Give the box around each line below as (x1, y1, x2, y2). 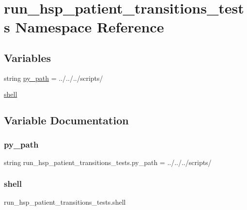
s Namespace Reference (4, 17, 164, 37)
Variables (4, 50, 51, 65)
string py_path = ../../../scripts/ (4, 73, 103, 83)
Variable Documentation (4, 113, 129, 128)
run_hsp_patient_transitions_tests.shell (4, 196, 126, 207)
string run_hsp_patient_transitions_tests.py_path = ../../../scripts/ (4, 157, 212, 167)
